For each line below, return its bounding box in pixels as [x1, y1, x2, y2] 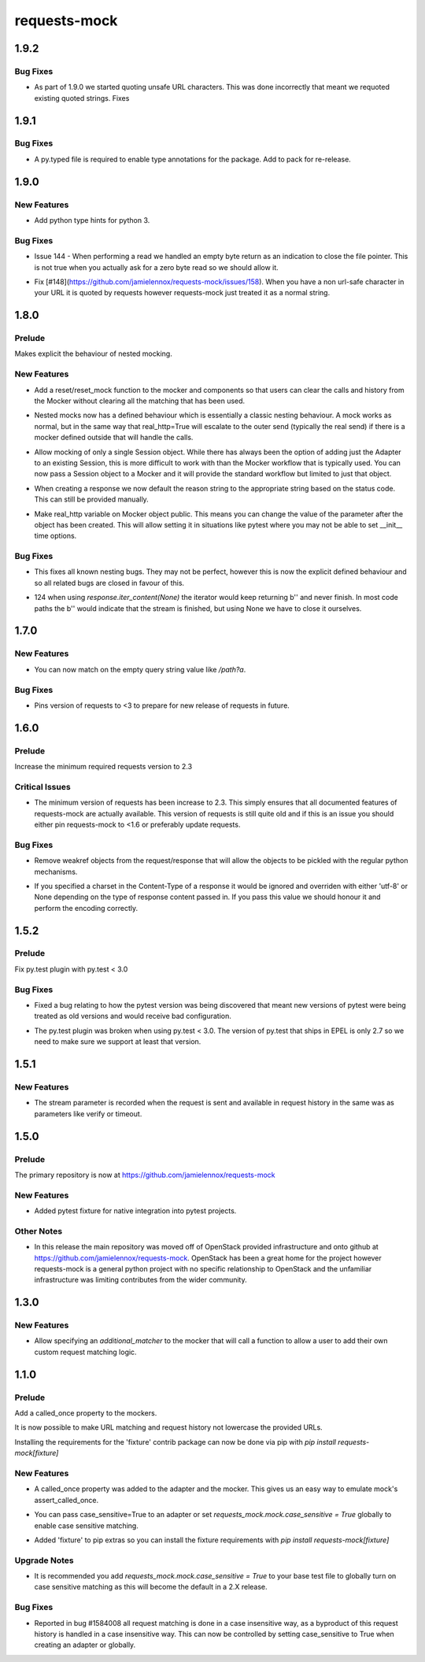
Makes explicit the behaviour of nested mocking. [14, 349, 172, 358]
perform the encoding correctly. [34, 903, 139, 912]
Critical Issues [14, 781, 71, 792]
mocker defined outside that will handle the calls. [34, 433, 194, 442]
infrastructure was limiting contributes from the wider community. [34, 1275, 247, 1285]
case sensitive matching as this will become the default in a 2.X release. [34, 1582, 268, 1592]
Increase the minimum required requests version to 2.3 [14, 762, 193, 772]
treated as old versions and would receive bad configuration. [34, 1012, 232, 1021]
